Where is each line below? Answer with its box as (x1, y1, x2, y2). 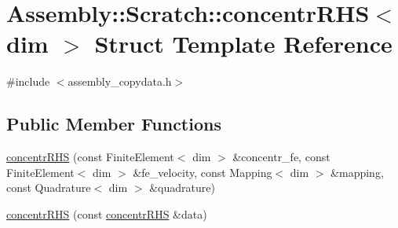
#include (6, 73, 50, 90)
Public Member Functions (6, 112, 221, 136)
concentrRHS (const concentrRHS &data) (6, 205, 207, 222)
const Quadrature (6, 179, 91, 196)
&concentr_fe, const (232, 149, 330, 165)
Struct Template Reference (94, 28, 393, 60)
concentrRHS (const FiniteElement (6, 149, 174, 165)
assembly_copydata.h (68, 73, 172, 90)
